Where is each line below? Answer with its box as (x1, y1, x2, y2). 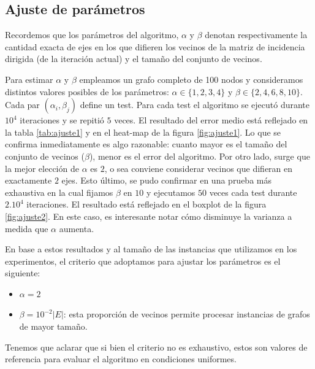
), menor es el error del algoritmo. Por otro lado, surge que (89, 149, 310, 162)
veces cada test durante (209, 185, 297, 198)
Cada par (5, 98, 40, 111)
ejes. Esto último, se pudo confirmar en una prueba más (61, 174, 271, 187)
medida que (5, 222, 48, 235)
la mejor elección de (5, 161, 79, 174)
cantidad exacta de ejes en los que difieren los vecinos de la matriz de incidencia (5, 40, 305, 53)
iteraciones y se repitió (20, 114, 104, 126)
